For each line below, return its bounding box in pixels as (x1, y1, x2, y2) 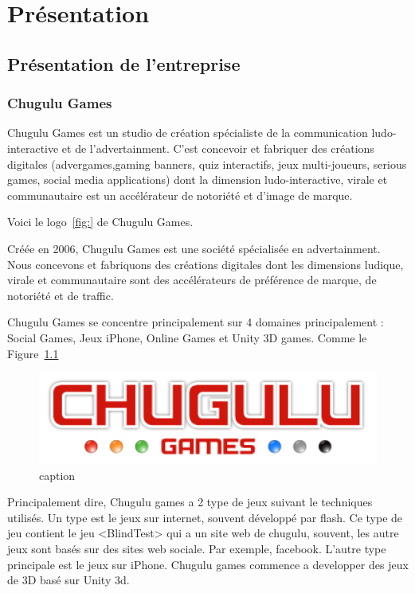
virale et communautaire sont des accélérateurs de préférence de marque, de (7, 271, 377, 288)
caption (39, 466, 76, 483)
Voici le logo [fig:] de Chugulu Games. (7, 213, 194, 230)
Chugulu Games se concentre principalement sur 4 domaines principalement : (7, 314, 384, 330)
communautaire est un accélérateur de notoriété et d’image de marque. (7, 186, 353, 203)
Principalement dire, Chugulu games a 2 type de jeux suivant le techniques (7, 494, 373, 510)
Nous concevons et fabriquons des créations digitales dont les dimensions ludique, (7, 256, 404, 272)
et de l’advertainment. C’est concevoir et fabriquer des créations (61, 139, 374, 156)
